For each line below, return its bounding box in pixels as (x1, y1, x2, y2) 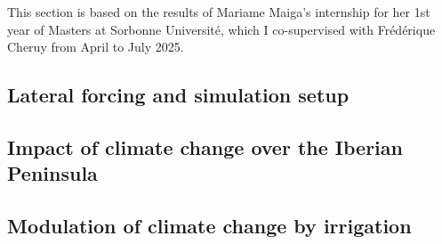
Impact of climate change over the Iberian (7, 133, 403, 160)
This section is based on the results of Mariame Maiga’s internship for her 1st (7, 3, 430, 20)
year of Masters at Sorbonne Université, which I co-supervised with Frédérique (7, 20, 436, 38)
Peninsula (7, 159, 98, 187)
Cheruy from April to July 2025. (7, 37, 184, 56)
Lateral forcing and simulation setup (7, 81, 350, 109)
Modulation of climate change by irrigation (7, 212, 412, 240)
